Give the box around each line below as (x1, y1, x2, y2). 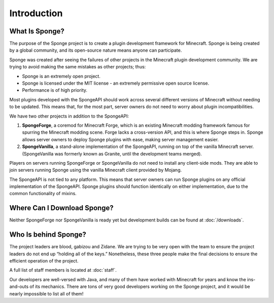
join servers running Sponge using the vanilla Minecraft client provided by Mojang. (9, 167, 182, 173)
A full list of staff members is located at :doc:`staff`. (9, 267, 117, 273)
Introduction (9, 8, 63, 19)
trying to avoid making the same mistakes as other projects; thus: (9, 64, 146, 70)
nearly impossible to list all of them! (9, 290, 84, 296)
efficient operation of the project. (9, 258, 79, 264)
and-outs (9, 284, 29, 290)
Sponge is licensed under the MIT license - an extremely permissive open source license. (22, 80, 210, 86)
